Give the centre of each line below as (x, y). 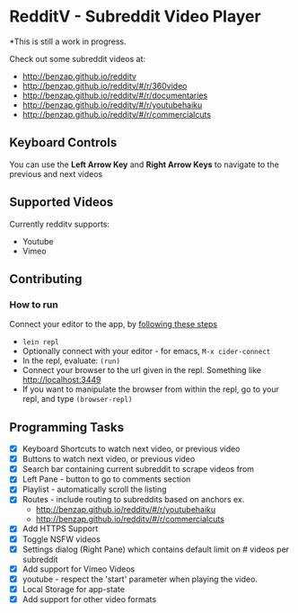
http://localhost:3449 (61, 380)
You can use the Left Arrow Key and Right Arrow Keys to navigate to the (145, 164)
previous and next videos (56, 173)
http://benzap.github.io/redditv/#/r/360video (105, 85)
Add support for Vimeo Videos (79, 569)
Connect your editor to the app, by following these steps (114, 324)
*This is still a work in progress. (68, 41)
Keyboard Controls (63, 142)
